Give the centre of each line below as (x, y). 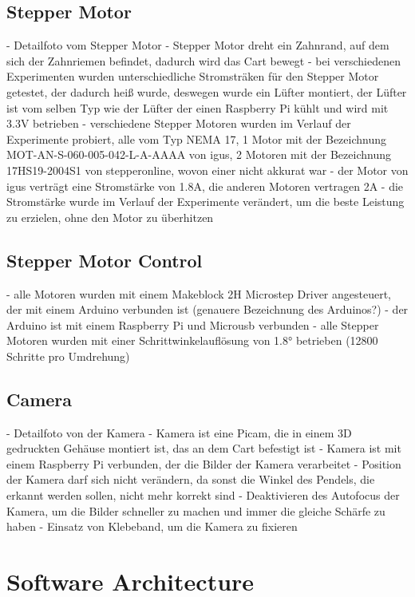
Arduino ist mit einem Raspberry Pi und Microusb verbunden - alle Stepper (193, 324)
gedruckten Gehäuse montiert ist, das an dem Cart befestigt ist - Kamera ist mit (204, 448)
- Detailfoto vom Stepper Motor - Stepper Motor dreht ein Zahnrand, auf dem (198, 45)
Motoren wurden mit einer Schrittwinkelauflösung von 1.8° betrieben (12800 (192, 340)
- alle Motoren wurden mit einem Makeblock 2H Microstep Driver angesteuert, (199, 293)
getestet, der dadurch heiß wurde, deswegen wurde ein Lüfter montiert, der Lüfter (207, 91)
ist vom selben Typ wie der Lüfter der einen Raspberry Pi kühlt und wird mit (198, 107)
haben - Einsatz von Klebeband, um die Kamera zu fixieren (152, 526)
